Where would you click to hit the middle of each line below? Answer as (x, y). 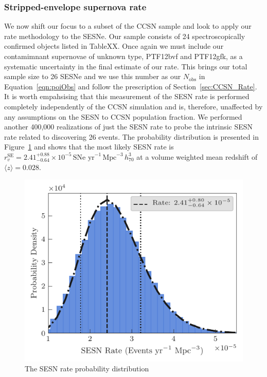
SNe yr (84, 157)
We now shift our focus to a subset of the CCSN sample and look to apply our (128, 26)
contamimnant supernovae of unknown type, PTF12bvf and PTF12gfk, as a (123, 56)
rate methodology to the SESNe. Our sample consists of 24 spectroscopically (125, 36)
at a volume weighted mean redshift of (197, 156)
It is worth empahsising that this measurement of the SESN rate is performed (127, 96)
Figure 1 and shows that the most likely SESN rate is (89, 147)
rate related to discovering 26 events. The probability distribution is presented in (131, 136)
